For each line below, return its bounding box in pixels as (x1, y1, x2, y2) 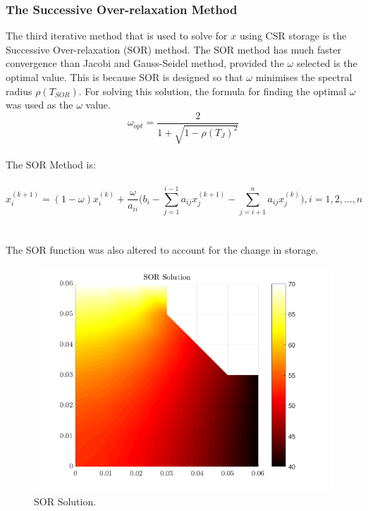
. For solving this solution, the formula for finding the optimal (78, 83, 347, 98)
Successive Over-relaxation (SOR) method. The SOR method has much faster (6, 42, 342, 56)
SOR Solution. (34, 493, 97, 508)
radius (6, 83, 32, 98)
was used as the (6, 97, 73, 112)
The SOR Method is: (6, 156, 96, 171)
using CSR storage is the (239, 28, 347, 43)
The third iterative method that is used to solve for (6, 28, 228, 43)
